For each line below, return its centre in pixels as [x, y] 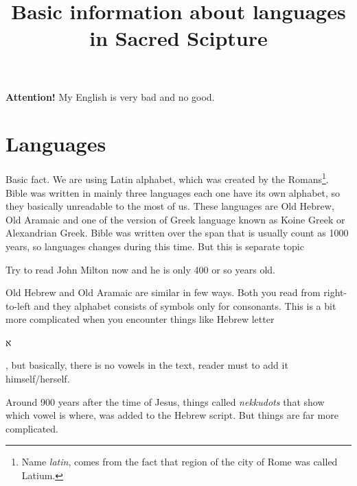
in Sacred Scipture [178, 38]
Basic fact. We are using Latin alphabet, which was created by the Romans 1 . [167, 178]
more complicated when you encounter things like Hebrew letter [140, 319]
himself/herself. [38, 379]
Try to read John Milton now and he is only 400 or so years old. [140, 269]
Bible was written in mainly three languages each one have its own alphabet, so [173, 192]
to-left [18, 305]
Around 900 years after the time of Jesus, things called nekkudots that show [165, 401]
